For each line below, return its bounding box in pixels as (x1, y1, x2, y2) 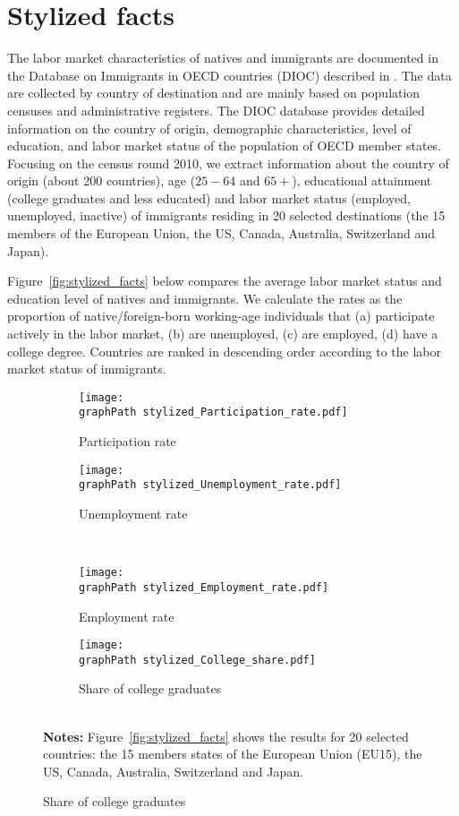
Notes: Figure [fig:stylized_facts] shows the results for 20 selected (43, 726, 409, 745)
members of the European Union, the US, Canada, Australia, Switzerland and (7, 224, 436, 243)
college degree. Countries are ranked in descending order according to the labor (7, 341, 442, 360)
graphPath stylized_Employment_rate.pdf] (79, 580, 329, 594)
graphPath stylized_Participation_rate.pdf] (79, 406, 348, 419)
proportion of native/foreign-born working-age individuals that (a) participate (7, 306, 435, 325)
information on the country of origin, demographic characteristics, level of (7, 118, 412, 137)
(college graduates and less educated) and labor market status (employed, (7, 188, 411, 207)
